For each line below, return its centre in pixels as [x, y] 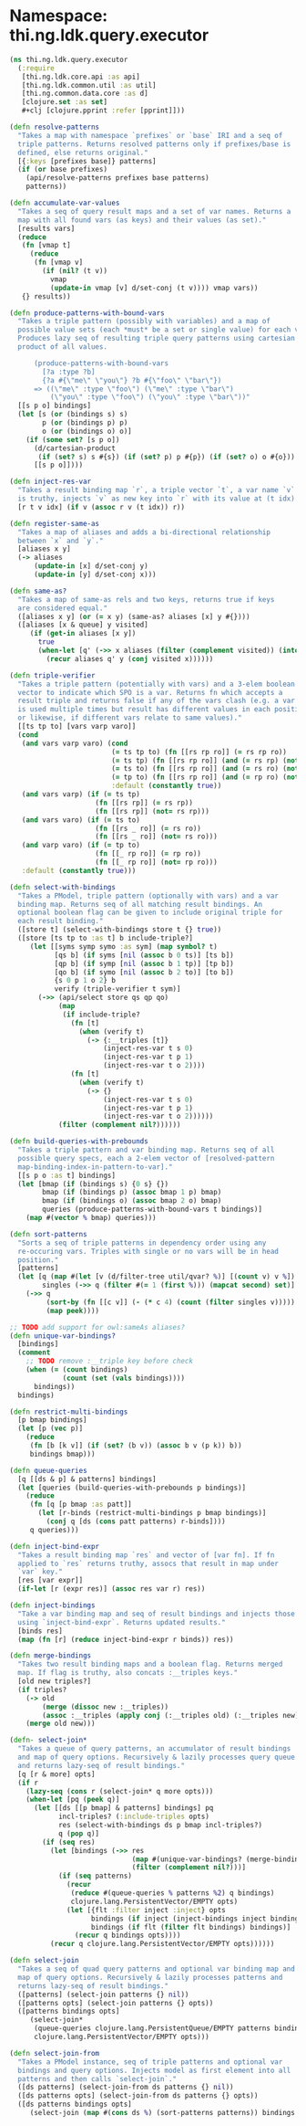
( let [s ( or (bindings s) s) [73, 415]
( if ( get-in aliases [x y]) [83, 634]
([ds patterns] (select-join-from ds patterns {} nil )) [126, 2088]
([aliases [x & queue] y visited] [83, 625]
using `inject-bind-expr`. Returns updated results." [122, 1622]
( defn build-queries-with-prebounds [79, 1142]
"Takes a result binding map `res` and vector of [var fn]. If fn [146, 1555]
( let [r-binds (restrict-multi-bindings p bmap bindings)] [152, 1513]
